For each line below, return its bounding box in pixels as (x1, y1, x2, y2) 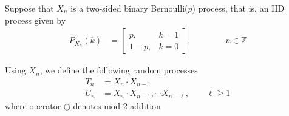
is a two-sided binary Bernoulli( (70, 2, 188, 14)
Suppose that (5, 2, 54, 14)
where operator (5, 99, 61, 112)
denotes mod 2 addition (73, 99, 161, 112)
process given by (5, 13, 66, 26)
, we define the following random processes (39, 64, 198, 77)
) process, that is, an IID (192, 2, 285, 14)
